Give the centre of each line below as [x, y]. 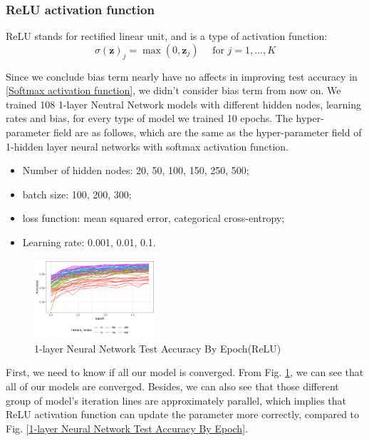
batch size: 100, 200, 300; [77, 194]
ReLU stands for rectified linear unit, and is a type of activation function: [167, 36]
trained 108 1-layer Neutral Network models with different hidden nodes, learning [183, 104]
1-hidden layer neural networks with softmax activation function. [147, 146]
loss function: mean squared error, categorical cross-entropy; [154, 218]
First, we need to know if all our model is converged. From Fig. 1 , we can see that [185, 372]
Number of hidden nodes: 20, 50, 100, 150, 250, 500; [136, 170]
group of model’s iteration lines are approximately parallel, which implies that [176, 400]
